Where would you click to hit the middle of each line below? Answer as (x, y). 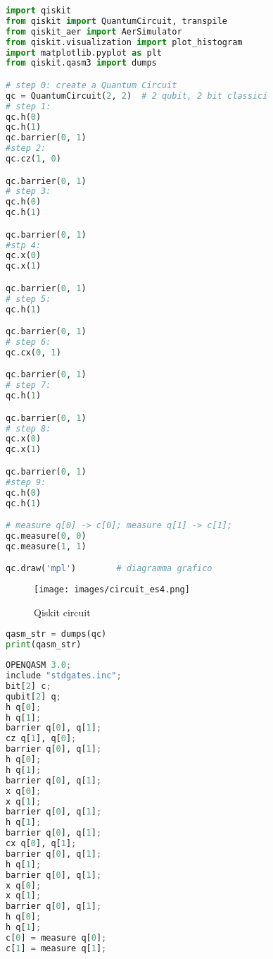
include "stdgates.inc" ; (64, 676)
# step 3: (28, 191)
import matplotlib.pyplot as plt (84, 53)
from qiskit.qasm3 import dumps (81, 63)
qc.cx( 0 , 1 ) (33, 352)
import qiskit (39, 11)
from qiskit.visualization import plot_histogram (124, 42)
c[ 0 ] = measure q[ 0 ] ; (56, 937)
